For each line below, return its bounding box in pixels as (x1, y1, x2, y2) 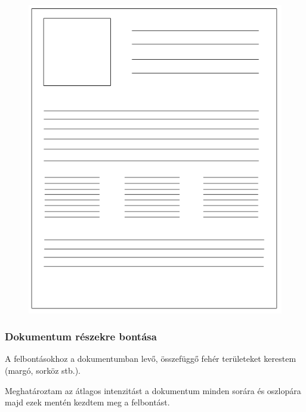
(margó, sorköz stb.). (5, 364, 81, 376)
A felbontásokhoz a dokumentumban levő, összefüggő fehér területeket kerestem (5, 352, 296, 365)
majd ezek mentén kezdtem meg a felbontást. (5, 396, 170, 408)
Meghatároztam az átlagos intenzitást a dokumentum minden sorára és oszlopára (5, 384, 301, 396)
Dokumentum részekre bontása (5, 329, 157, 344)
